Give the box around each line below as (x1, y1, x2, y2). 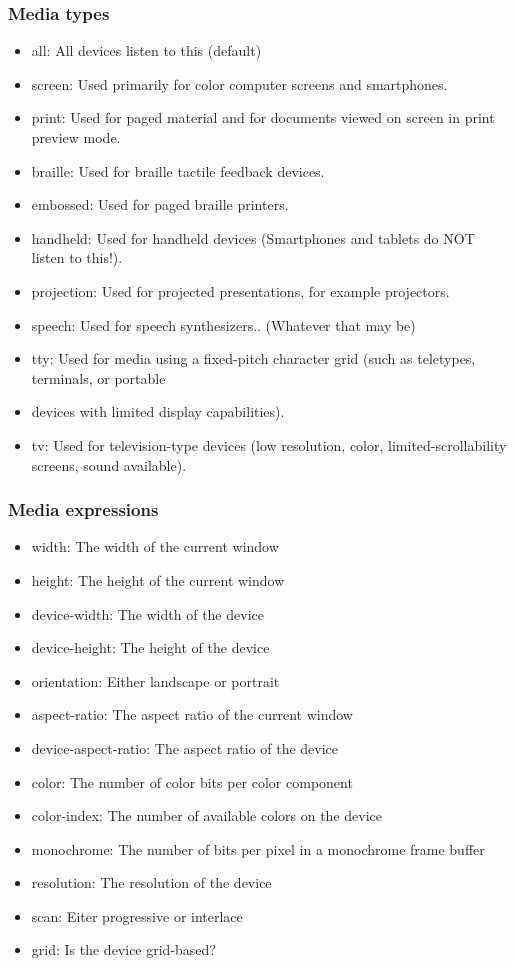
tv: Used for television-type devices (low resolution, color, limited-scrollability (31, 434, 507, 455)
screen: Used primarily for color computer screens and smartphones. (31, 73, 448, 94)
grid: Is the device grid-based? (31, 939, 216, 960)
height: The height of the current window (31, 569, 285, 590)
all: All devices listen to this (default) (31, 40, 262, 61)
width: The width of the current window (31, 536, 279, 557)
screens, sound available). (31, 454, 187, 475)
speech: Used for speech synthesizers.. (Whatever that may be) (31, 314, 416, 335)
